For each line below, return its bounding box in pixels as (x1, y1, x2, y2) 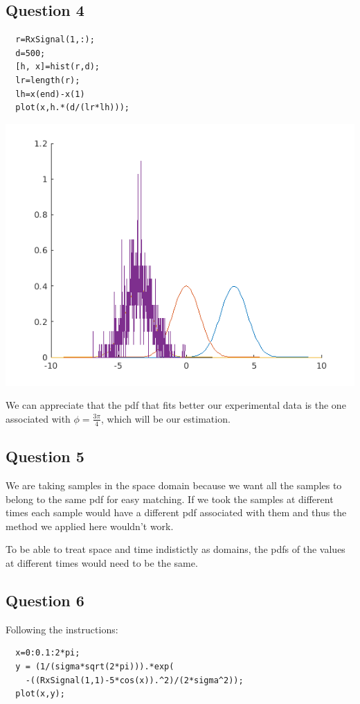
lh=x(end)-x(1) (15, 89, 85, 99)
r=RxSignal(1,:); (15, 35, 95, 45)
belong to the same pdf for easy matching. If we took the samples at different (6, 491, 334, 506)
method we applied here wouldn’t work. (6, 518, 174, 533)
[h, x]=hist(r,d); (15, 62, 100, 72)
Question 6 (6, 589, 84, 610)
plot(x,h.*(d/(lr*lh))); (15, 103, 129, 113)
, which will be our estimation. (101, 411, 231, 425)
